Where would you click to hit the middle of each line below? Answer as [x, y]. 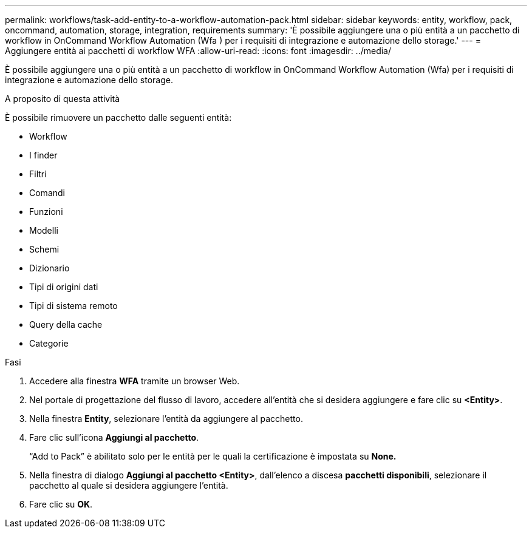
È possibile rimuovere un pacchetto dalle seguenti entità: [118, 117]
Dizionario [49, 268]
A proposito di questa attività [63, 99]
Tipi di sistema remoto [73, 306]
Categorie [49, 343]
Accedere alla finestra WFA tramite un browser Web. [135, 381]
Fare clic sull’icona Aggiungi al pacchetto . [114, 437]
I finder [43, 155]
